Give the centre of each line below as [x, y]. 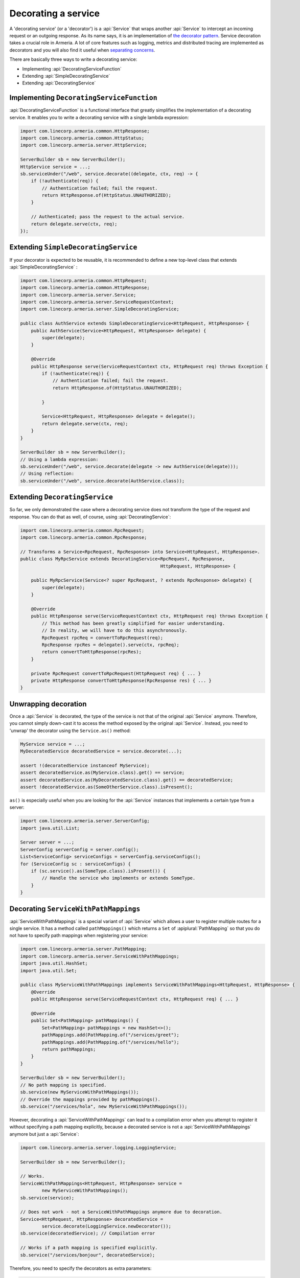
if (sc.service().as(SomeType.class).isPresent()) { [98, 871]
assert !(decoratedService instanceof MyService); [85, 765]
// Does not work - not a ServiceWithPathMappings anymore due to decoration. [121, 1212]
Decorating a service [55, 13]
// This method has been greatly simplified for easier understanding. [133, 623]
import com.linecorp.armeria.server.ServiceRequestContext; [97, 302]
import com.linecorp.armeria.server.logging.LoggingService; [98, 1147]
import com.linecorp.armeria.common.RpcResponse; [84, 538]
